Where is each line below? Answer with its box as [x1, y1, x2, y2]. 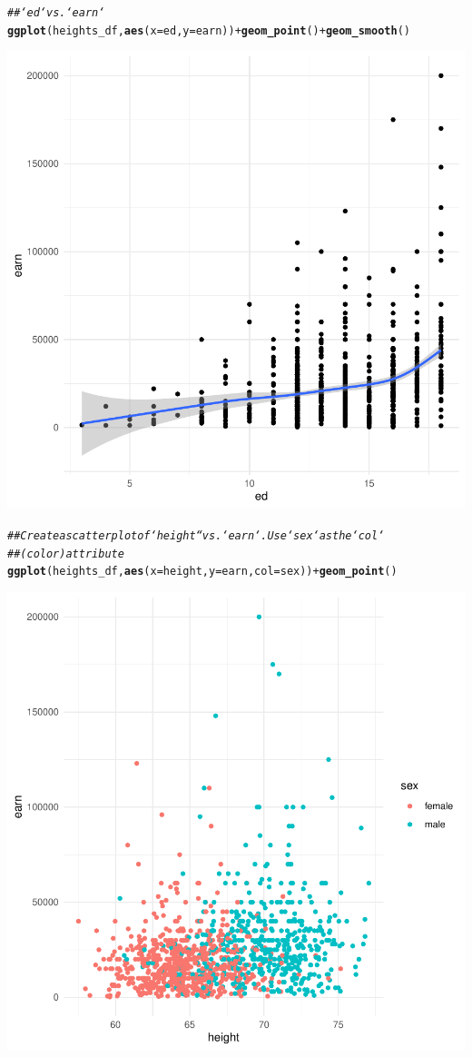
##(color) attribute [7, 547, 124, 560]
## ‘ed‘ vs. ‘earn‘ [7, 6, 105, 19]
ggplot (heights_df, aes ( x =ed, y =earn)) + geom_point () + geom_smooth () [7, 24, 410, 37]
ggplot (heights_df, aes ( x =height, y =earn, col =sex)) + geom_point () [7, 565, 398, 578]
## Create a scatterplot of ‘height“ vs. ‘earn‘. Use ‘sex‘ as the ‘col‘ [7, 528, 385, 542]
